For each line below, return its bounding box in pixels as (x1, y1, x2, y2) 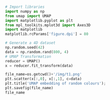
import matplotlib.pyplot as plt (5, 18, 73, 23)
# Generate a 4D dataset (5, 40, 56, 45)
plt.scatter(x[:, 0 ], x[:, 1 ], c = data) (5, 77, 82, 81)
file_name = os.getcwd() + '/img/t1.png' (5, 72, 82, 77)
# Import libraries (5, 4, 45, 9)
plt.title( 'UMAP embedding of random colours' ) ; (5, 81, 106, 86)
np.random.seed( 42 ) (5, 45, 45, 50)
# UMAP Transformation (5, 54, 51, 59)
